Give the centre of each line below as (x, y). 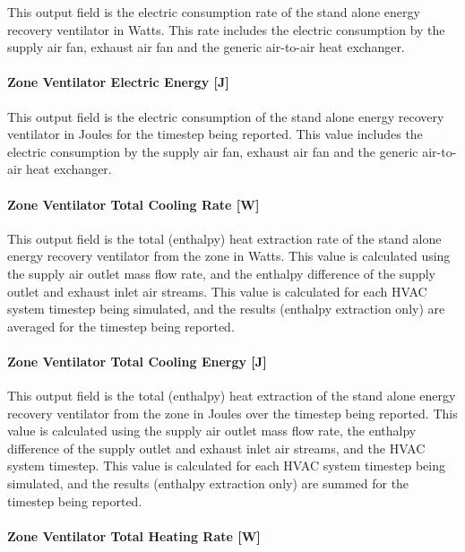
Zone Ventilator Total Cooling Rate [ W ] (133, 204)
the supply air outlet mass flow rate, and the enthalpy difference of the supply (221, 273)
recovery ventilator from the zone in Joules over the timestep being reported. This (232, 413)
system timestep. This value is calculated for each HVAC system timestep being (227, 466)
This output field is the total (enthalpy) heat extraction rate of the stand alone (224, 238)
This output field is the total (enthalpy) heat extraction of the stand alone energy (232, 396)
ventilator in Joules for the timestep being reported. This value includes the (215, 134)
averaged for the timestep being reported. (121, 326)
